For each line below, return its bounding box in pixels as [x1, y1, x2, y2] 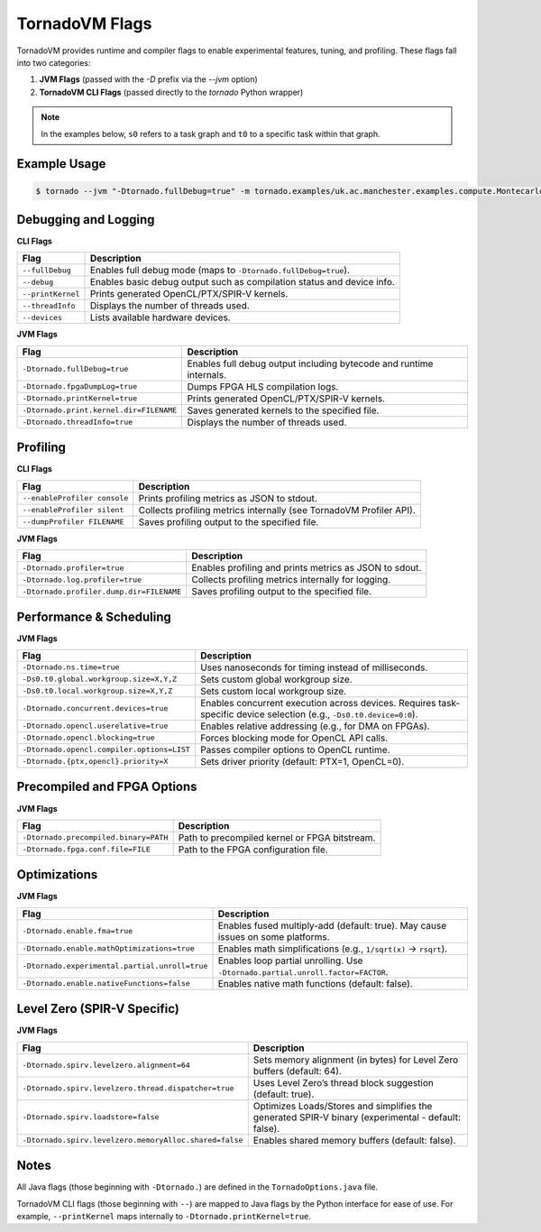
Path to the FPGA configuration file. [178, 843, 328, 856]
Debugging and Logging [16, 212, 155, 227]
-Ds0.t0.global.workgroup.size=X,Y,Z [22, 675, 178, 685]
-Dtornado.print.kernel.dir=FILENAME [22, 406, 178, 415]
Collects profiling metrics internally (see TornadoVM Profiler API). [138, 503, 417, 516]
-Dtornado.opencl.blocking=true [22, 733, 155, 743]
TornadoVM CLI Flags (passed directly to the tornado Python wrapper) [39, 87, 304, 97]
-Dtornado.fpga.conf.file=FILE [22, 844, 151, 854]
